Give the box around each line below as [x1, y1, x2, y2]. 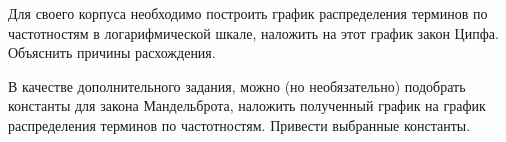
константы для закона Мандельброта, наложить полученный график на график [8, 95, 486, 116]
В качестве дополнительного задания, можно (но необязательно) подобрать [8, 75, 466, 96]
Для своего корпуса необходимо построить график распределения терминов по [8, 3, 488, 23]
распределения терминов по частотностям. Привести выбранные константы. [8, 114, 471, 135]
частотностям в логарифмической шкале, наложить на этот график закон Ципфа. [8, 22, 499, 43]
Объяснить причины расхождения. [8, 42, 216, 63]
